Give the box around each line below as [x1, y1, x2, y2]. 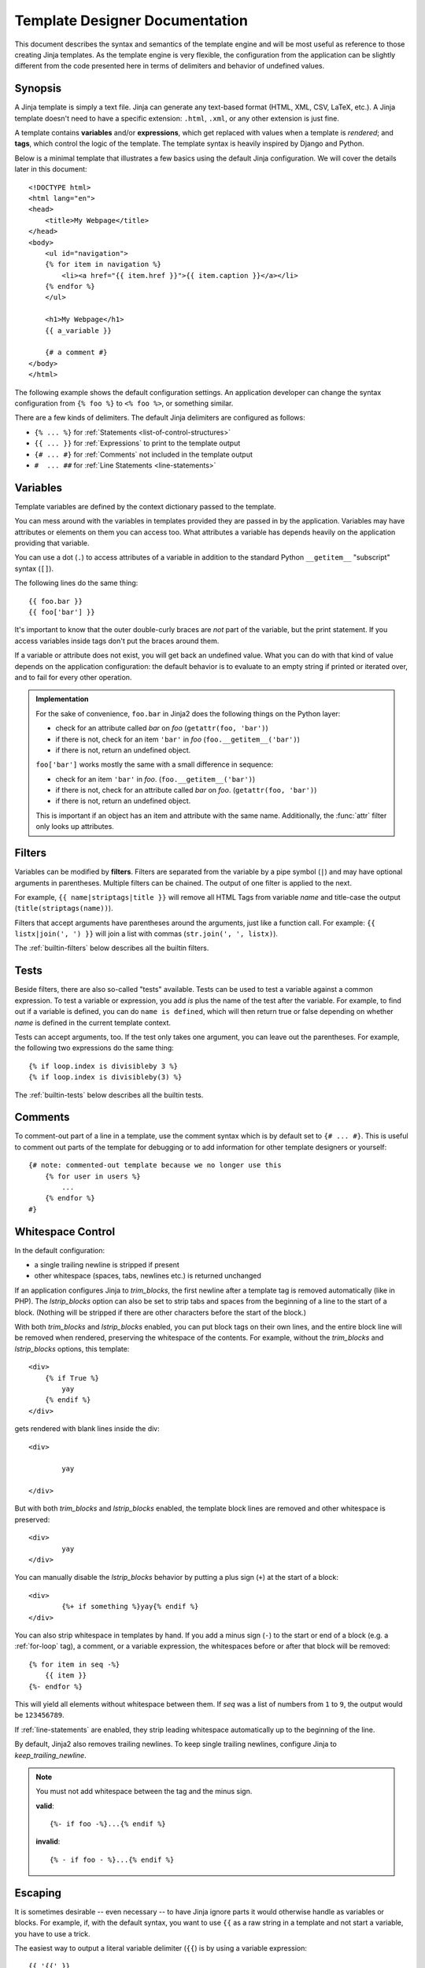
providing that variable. [14, 538, 90, 548]
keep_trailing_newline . [14, 1750, 87, 1759]
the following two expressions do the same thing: [14, 1043, 175, 1052]
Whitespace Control [14, 1225, 116, 1238]
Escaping [14, 1886, 62, 1900]
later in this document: [14, 165, 87, 174]
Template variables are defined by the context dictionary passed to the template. [14, 501, 277, 511]
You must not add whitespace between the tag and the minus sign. [35, 1787, 253, 1796]
